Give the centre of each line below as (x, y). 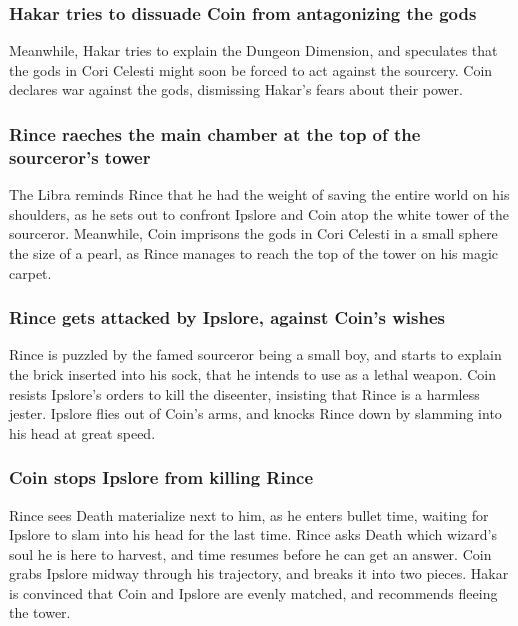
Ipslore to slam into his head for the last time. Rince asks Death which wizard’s (253, 534)
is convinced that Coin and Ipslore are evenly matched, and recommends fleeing (253, 592)
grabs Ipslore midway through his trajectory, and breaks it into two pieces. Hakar (259, 573)
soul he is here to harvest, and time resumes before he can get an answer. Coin (250, 553)
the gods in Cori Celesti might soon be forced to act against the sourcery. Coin (251, 69)
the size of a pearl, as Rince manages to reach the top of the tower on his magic (253, 252)
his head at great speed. (82, 432)
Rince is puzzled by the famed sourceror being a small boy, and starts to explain (255, 354)
